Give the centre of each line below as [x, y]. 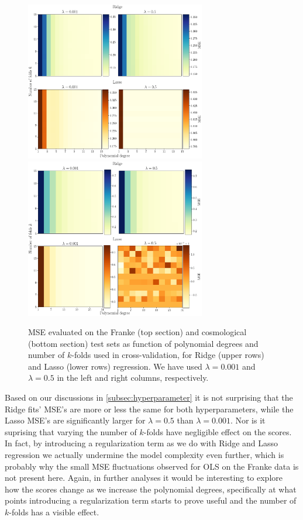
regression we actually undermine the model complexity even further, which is [144, 455]
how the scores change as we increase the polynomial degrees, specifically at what [151, 489]
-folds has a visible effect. [54, 512]
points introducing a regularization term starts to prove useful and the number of [151, 500]
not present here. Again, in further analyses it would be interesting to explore [144, 478]
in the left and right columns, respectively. [133, 378]
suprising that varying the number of [71, 431]
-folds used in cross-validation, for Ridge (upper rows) [168, 355]
